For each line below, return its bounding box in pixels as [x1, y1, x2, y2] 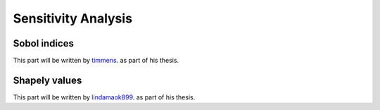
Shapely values [13, 74, 82, 86]
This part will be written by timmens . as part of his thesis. [13, 56, 179, 65]
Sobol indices [13, 37, 74, 49]
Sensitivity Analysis [13, 11, 133, 26]
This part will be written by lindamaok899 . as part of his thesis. [13, 92, 196, 102]
